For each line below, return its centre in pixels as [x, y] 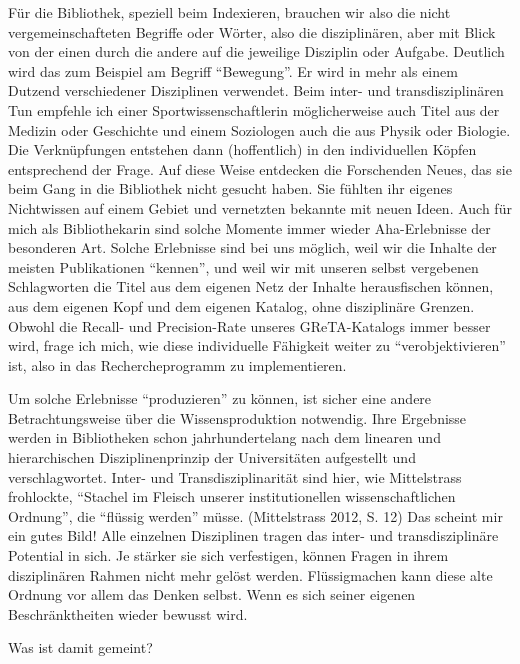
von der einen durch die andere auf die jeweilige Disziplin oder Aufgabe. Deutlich [256, 51]
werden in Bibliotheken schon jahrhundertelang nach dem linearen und [224, 437]
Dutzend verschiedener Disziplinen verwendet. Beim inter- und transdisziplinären [256, 90]
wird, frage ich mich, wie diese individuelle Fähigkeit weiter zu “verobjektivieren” [257, 345]
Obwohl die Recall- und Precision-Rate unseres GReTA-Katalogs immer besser [249, 325]
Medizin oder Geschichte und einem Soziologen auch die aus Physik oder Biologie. [259, 129]
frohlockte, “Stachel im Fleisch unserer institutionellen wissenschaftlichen [232, 496]
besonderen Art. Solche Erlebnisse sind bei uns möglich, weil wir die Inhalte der [252, 247]
